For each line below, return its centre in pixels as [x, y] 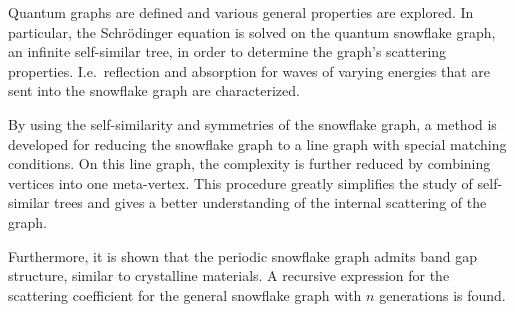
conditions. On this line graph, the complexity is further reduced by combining [249, 163]
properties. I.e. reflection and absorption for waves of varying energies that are [249, 70]
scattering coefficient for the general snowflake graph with [185, 294]
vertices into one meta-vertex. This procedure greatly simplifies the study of [240, 182]
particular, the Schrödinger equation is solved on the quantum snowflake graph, [252, 31]
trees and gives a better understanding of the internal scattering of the [270, 202]
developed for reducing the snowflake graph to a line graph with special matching [257, 143]
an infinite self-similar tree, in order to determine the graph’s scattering [227, 51]
